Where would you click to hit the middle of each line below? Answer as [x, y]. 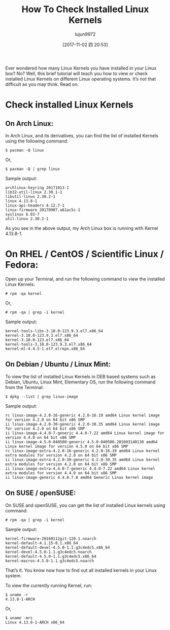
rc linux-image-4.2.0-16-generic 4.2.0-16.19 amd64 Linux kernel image [82, 415]
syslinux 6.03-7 [22, 214]
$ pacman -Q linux [25, 150]
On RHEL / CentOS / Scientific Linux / [84, 254]
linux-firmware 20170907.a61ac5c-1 [43, 210]
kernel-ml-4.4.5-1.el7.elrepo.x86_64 [45, 348]
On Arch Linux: [29, 124]
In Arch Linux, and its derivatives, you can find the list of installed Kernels [82, 135]
